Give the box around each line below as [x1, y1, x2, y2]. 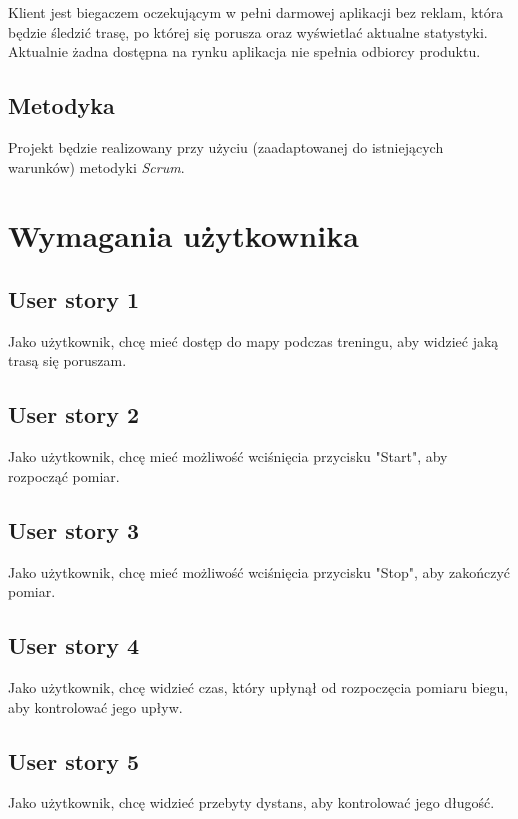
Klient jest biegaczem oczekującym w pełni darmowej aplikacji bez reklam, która [8, 2, 504, 22]
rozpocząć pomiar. [8, 465, 120, 486]
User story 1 [8, 283, 139, 314]
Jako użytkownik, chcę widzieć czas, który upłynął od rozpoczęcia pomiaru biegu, [8, 676, 509, 697]
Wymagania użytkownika [8, 215, 359, 256]
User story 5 [8, 745, 139, 776]
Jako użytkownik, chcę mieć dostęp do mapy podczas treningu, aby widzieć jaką [8, 330, 499, 351]
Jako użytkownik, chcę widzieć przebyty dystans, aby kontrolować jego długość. [8, 792, 495, 813]
